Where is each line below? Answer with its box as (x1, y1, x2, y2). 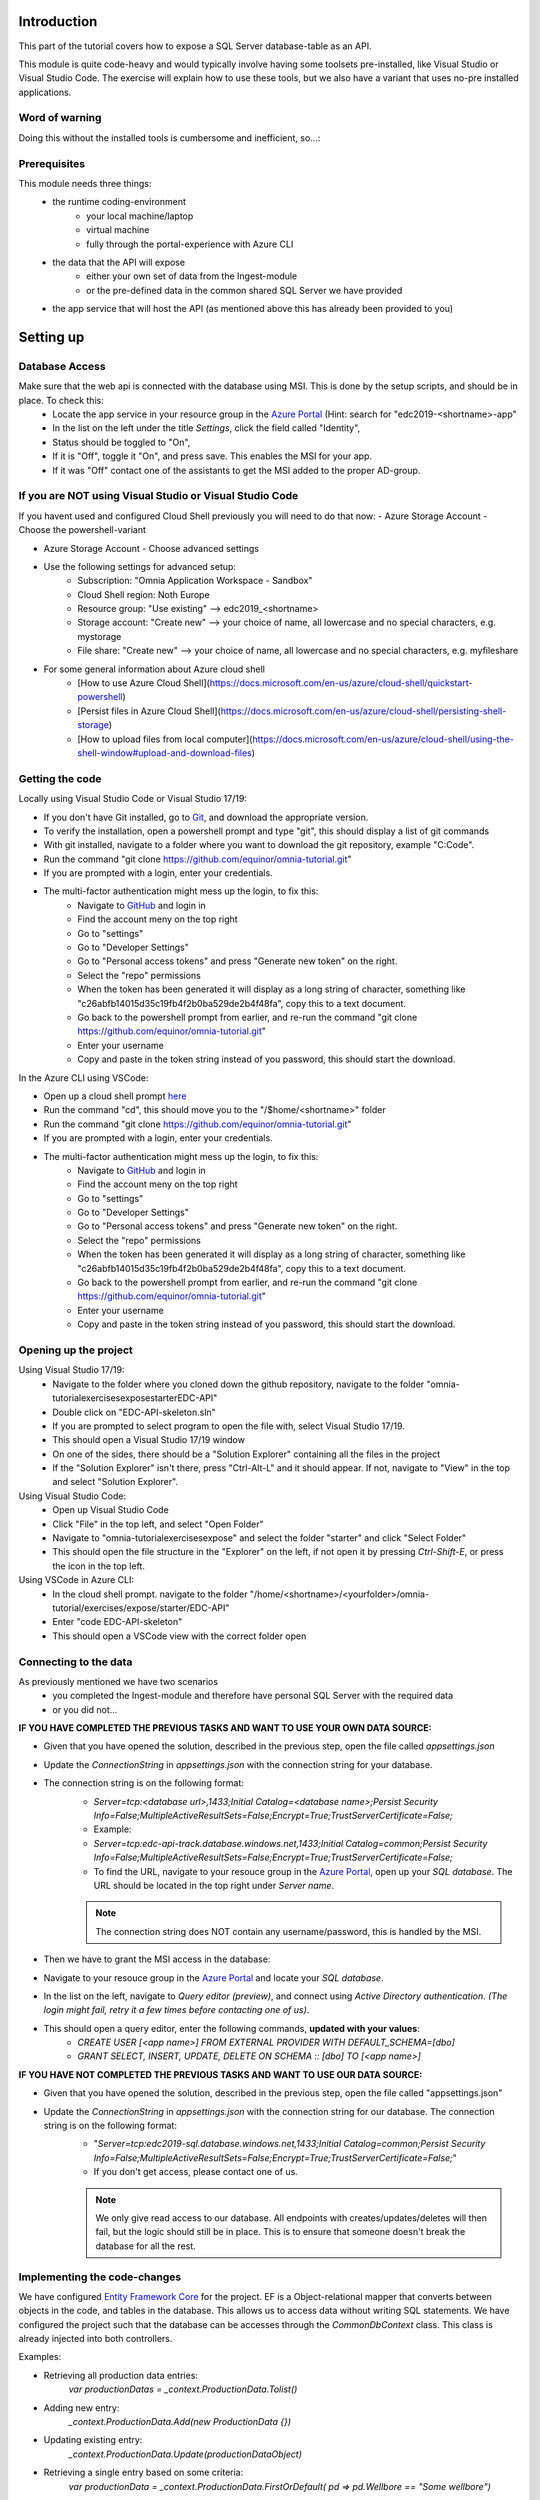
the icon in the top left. (52, 1560, 145, 1572)
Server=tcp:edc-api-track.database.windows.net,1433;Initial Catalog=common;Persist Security (93, 1837, 488, 1849)
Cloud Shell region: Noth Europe (77, 588, 210, 600)
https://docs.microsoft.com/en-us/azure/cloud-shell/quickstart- (209, 677, 473, 689)
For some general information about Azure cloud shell (43, 663, 265, 675)
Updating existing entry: (43, 2434, 143, 2446)
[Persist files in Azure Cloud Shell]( (77, 705, 222, 717)
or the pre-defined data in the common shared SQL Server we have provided (86, 284, 403, 296)
